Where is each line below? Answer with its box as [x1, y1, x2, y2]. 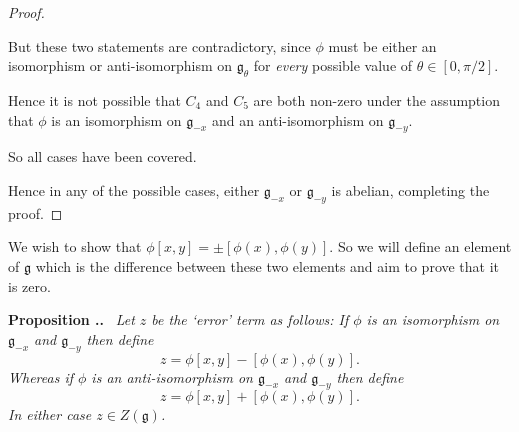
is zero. [8, 275, 51, 296]
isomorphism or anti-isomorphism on [8, 55, 233, 76]
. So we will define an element [329, 236, 512, 257]
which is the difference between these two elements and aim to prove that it [35, 255, 500, 276]
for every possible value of [253, 55, 413, 76]
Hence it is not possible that [8, 89, 181, 110]
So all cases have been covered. [8, 146, 197, 167]
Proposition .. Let [8, 309, 135, 330]
